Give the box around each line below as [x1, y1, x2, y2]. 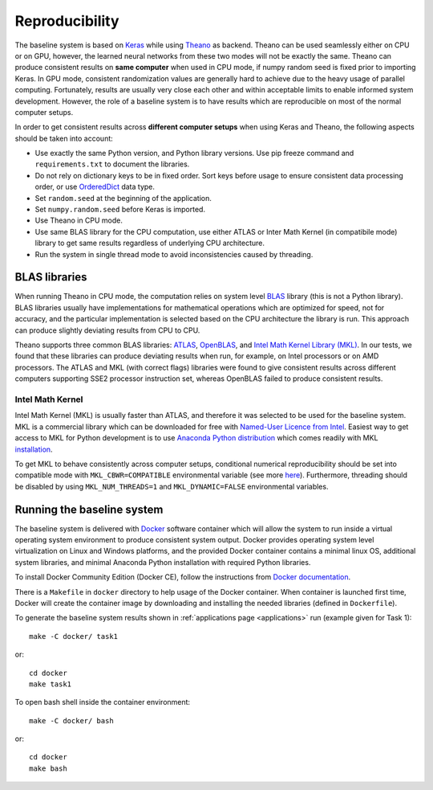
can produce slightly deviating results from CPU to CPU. [14, 325, 200, 335]
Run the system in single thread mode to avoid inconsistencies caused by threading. [34, 249, 314, 259]
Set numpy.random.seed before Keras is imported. [34, 205, 206, 215]
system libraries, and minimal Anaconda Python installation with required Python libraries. [14, 557, 311, 567]
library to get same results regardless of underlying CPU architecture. [34, 238, 265, 248]
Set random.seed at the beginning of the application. [34, 193, 212, 203]
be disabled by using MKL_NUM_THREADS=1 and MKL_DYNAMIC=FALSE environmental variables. [14, 481, 329, 491]
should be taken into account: [14, 133, 114, 143]
